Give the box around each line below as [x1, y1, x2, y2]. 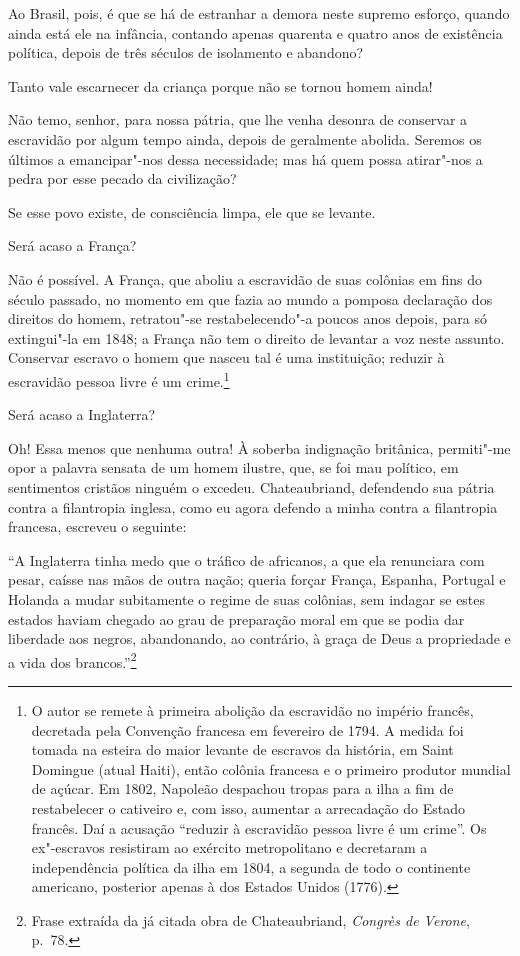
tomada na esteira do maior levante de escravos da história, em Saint [31, 739, 454, 760]
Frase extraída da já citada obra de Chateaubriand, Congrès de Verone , [31, 909, 470, 930]
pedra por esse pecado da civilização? [8, 168, 237, 189]
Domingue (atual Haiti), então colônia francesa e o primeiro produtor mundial [31, 758, 511, 779]
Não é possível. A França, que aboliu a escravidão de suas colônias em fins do [8, 268, 483, 289]
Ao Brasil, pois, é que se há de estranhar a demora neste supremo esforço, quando [8, 3, 510, 23]
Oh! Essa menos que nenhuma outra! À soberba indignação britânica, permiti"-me [8, 437, 511, 458]
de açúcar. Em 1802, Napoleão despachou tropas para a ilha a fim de [31, 778, 454, 799]
